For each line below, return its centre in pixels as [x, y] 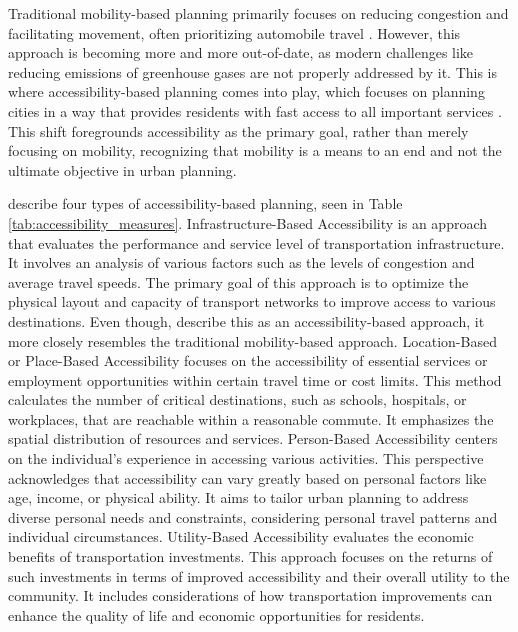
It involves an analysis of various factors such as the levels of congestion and [241, 262]
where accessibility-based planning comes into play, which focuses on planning [246, 91]
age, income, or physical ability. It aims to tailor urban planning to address [238, 497]
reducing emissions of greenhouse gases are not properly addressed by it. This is [253, 71]
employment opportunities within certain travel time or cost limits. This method [255, 379]
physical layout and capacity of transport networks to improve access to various [252, 301]
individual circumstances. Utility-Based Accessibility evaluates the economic [241, 536]
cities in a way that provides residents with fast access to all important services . [255, 110]
